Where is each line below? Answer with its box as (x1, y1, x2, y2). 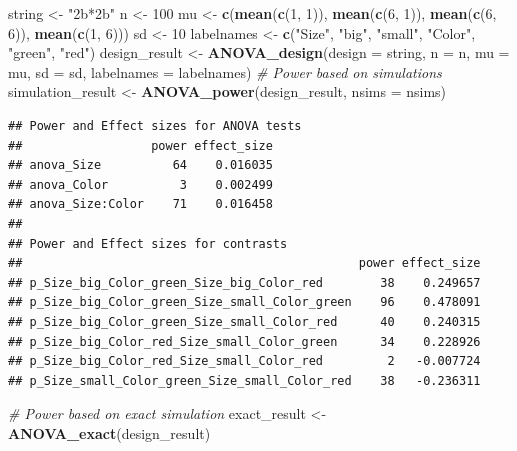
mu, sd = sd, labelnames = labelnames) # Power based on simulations (8, 61, 442, 82)
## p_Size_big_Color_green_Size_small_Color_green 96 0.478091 (8, 295, 481, 310)
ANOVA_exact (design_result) (8, 422, 211, 443)
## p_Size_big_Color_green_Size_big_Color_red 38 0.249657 (8, 275, 481, 290)
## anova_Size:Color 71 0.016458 (8, 197, 273, 212)
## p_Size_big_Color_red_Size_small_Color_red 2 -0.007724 (8, 354, 481, 369)
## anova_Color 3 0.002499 (8, 177, 273, 192)
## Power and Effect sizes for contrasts (8, 236, 288, 251)
